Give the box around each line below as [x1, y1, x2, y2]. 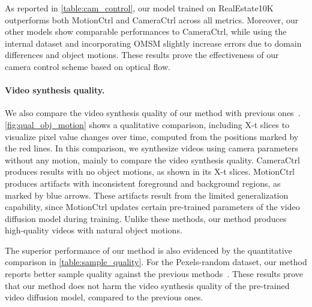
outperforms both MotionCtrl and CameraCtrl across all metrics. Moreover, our [5, 13, 299, 26]
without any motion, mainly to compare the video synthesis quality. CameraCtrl [5, 153, 300, 166]
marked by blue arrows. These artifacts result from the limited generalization [5, 189, 289, 201]
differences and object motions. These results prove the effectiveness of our [5, 48, 279, 61]
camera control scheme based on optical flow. [5, 60, 170, 72]
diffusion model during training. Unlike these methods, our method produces [5, 212, 287, 224]
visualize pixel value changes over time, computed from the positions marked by [5, 130, 299, 142]
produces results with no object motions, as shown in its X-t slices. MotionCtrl [5, 165, 295, 178]
